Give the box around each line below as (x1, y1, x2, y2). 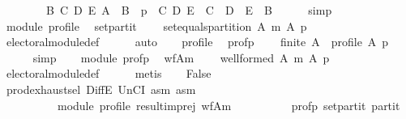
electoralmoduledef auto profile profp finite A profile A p (6, 33, 389, 50)
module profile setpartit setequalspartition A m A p (6, 17, 307, 34)
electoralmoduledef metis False (6, 65, 212, 82)
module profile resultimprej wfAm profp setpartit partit (57, 96, 400, 113)
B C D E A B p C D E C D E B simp (45, 2, 332, 18)
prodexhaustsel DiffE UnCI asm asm (6, 80, 196, 97)
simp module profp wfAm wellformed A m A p (32, 49, 330, 66)
